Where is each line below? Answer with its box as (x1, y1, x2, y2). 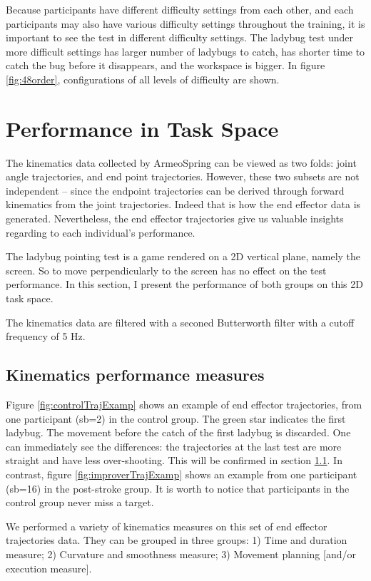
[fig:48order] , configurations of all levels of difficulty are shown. (6, 71, 280, 86)
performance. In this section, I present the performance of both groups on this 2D (6, 277, 363, 292)
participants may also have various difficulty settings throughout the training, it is (6, 16, 365, 31)
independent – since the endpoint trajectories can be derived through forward (6, 182, 345, 197)
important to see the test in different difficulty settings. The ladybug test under (6, 30, 353, 45)
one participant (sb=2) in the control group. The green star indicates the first (6, 411, 346, 426)
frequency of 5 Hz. (6, 329, 86, 344)
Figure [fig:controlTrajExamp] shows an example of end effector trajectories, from (6, 397, 362, 412)
